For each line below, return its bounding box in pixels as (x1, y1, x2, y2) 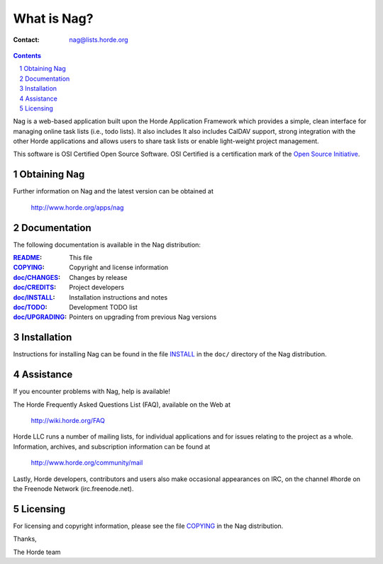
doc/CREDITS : (13, 283, 57, 292)
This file (69, 254, 93, 262)
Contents (13, 51, 42, 60)
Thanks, (13, 535, 37, 543)
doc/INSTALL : (13, 293, 55, 301)
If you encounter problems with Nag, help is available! (13, 387, 170, 396)
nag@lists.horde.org (69, 35, 128, 44)
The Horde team (13, 548, 61, 556)
